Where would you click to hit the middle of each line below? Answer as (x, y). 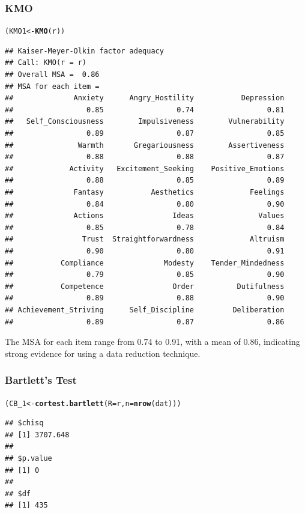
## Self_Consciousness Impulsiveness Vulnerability (145, 122)
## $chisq (24, 423)
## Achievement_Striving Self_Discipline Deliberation (145, 310)
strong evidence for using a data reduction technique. (103, 353)
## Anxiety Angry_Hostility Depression (145, 98)
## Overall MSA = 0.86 (52, 75)
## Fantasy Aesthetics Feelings (145, 192)
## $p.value (29, 458)
